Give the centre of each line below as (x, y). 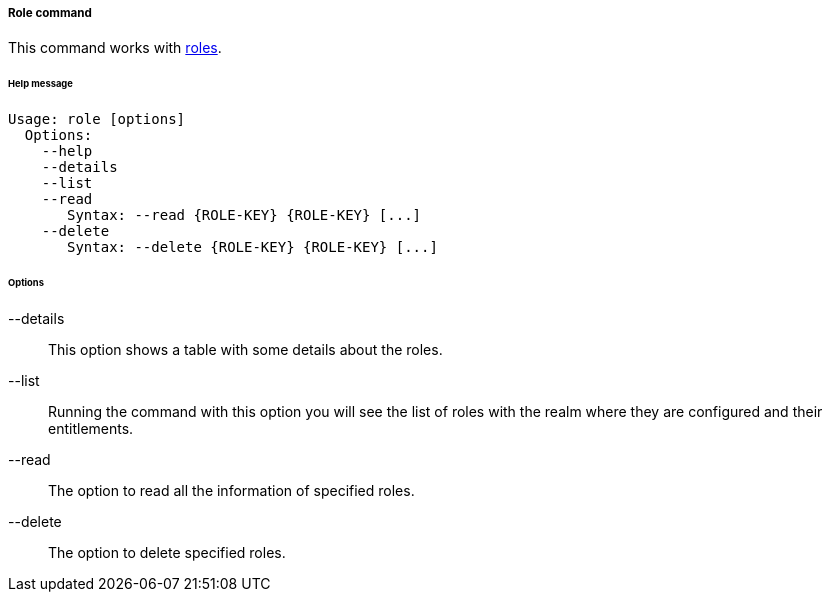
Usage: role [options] (97, 119)
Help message (40, 84)
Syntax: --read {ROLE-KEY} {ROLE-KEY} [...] (244, 215)
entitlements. (91, 428)
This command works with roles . (115, 48)
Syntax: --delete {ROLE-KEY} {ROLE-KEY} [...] (252, 247)
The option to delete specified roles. (167, 552)
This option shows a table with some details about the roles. (245, 349)
